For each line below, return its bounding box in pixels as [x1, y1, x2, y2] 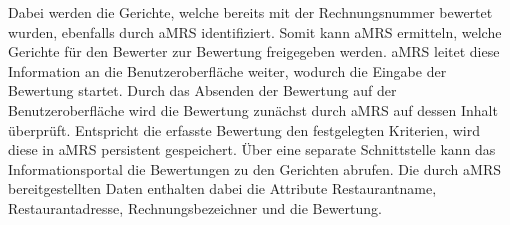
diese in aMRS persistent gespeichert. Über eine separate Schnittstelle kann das [8, 139, 496, 160]
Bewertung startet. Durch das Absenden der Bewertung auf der [8, 80, 397, 101]
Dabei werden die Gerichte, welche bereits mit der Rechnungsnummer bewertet [8, 2, 493, 22]
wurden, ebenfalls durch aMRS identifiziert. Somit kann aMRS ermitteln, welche [8, 21, 502, 42]
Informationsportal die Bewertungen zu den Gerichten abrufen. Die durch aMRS [8, 158, 501, 179]
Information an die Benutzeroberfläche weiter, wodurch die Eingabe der [8, 60, 447, 81]
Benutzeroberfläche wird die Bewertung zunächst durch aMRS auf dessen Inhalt [8, 99, 498, 120]
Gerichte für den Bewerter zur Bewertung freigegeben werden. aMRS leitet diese [8, 41, 500, 62]
